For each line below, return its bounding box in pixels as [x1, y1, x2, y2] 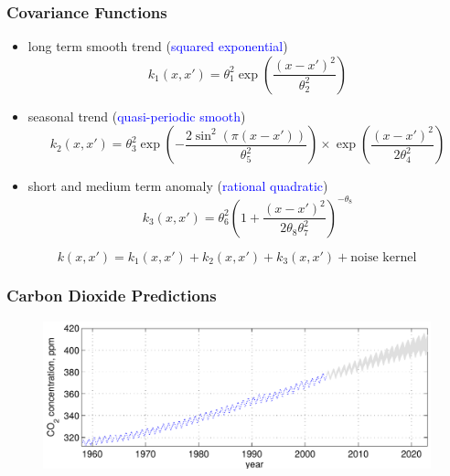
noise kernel [350, 250, 417, 264]
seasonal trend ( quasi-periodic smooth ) [27, 106, 246, 125]
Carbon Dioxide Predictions [6, 284, 217, 307]
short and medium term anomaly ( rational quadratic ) [27, 176, 328, 196]
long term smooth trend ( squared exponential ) [27, 37, 288, 56]
